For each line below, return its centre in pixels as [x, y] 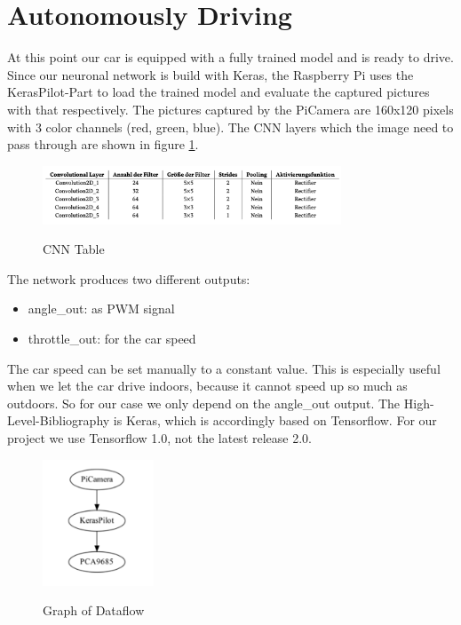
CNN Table [74, 249]
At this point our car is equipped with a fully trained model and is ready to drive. [230, 57]
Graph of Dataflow [94, 610]
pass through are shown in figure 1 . [103, 144]
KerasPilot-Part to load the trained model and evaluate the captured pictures [219, 92]
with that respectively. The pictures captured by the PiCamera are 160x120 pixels [230, 109]
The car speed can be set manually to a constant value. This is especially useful [224, 368]
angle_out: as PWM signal [101, 309]
